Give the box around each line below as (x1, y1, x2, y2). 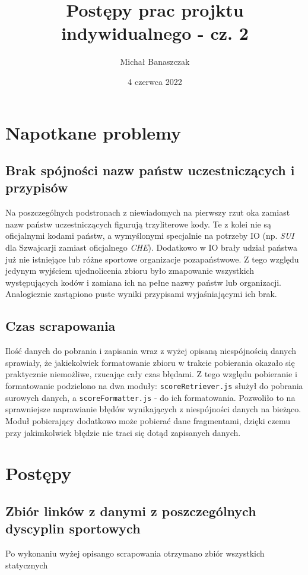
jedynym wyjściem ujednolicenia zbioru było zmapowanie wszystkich (5, 264, 255, 277)
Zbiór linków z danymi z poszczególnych (5, 501, 256, 520)
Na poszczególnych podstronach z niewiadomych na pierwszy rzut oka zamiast (5, 206, 290, 219)
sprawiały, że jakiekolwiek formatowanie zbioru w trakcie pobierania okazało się (5, 356, 295, 368)
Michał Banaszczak (120, 55, 190, 68)
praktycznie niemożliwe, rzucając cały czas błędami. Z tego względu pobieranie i (5, 368, 297, 380)
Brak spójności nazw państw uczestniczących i (5, 161, 295, 179)
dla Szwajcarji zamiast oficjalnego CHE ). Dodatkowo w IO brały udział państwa (5, 241, 298, 254)
